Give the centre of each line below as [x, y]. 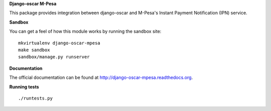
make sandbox [34, 50]
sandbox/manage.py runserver [54, 57]
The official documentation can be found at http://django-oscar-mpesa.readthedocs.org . [101, 77]
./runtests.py [35, 98]
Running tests [24, 87]
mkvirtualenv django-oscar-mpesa [59, 43]
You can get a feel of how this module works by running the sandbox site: [85, 31]
